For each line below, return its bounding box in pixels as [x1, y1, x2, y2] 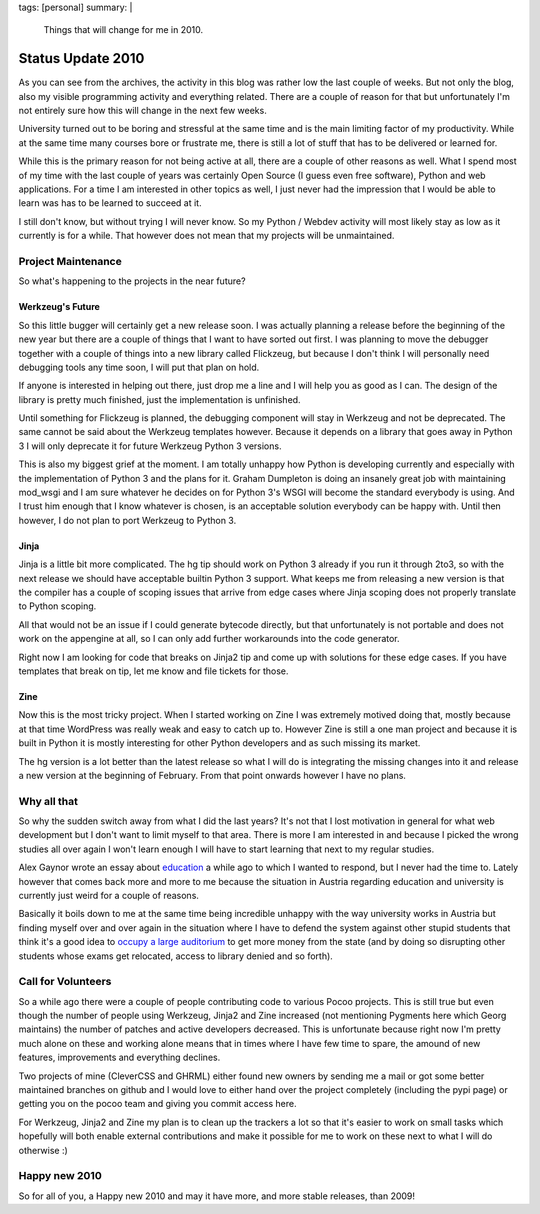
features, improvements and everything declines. [18, 1051, 221, 1064]
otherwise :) [18, 1144, 69, 1156]
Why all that [18, 794, 79, 808]
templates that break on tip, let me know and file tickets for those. [18, 665, 289, 677]
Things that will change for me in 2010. [43, 24, 204, 36]
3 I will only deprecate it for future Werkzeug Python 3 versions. [18, 440, 282, 452]
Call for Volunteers [18, 975, 112, 989]
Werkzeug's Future [18, 301, 100, 313]
